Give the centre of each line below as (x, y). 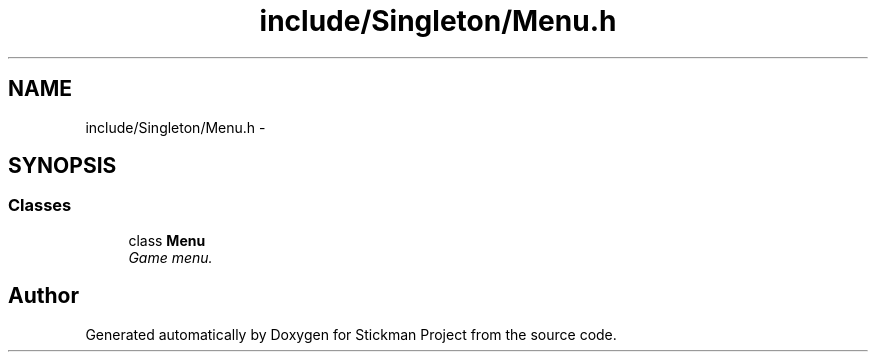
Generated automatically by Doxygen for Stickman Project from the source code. (351, 334)
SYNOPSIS (62, 166)
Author (43, 296)
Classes (40, 205)
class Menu (167, 240)
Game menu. (170, 257)
